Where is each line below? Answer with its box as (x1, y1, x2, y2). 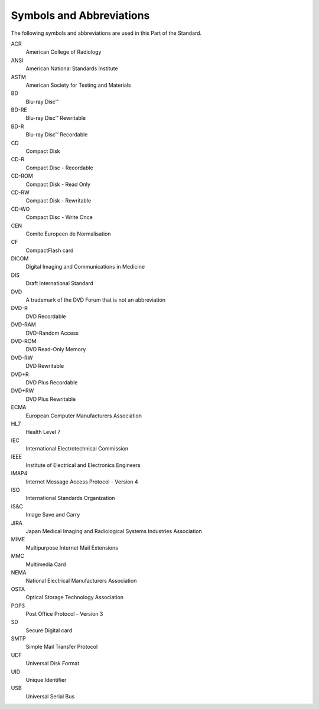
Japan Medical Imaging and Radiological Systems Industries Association (25, 527, 202, 534)
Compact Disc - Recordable (25, 164, 94, 171)
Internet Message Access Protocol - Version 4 (25, 478, 138, 485)
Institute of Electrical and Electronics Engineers (25, 461, 141, 469)
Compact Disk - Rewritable (25, 197, 92, 204)
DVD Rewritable (25, 362, 64, 370)
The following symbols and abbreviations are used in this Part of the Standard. (11, 30, 202, 37)
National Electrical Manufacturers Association (25, 577, 137, 584)
